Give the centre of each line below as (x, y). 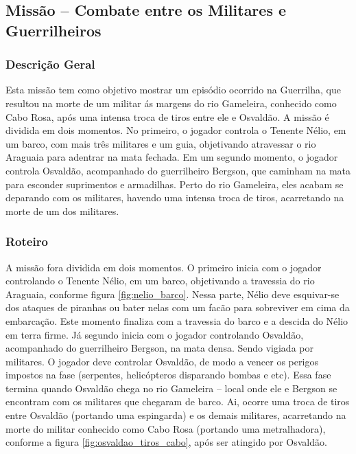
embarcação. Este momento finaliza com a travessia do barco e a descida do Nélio (177, 320)
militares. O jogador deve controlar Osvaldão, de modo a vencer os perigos (162, 361)
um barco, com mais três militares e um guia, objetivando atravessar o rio (161, 143)
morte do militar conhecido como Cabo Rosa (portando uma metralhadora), (166, 428)
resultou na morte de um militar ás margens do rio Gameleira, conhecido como (171, 103)
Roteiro (27, 241)
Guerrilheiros (54, 30)
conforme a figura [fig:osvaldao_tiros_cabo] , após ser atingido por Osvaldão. (166, 442)
